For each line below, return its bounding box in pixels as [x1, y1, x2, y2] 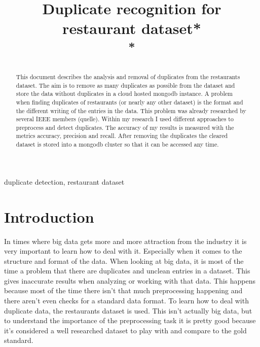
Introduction [4, 206, 94, 227]
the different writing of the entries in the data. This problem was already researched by [16, 106, 246, 115]
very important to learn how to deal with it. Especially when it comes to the [4, 246, 242, 256]
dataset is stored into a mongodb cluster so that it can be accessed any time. [16, 140, 219, 149]
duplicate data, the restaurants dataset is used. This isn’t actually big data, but [4, 305, 252, 316]
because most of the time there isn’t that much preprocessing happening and [4, 285, 243, 296]
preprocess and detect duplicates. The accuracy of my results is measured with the [16, 123, 234, 131]
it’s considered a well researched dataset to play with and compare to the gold [4, 325, 247, 335]
